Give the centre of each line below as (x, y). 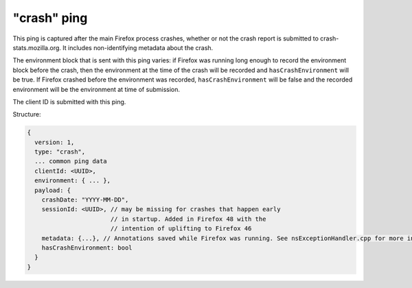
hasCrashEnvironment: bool (87, 248)
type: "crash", (60, 152)
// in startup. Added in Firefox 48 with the (188, 219)
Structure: (27, 115)
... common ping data (71, 161)
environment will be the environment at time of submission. (96, 89)
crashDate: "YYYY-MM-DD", (85, 200)
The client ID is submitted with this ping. (69, 101)
